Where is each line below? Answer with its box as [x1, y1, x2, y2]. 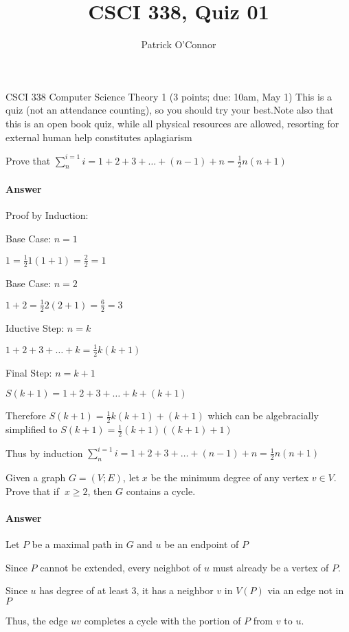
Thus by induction [5, 445, 83, 460]
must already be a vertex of [212, 560, 329, 574]
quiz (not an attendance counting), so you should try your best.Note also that [5, 103, 334, 117]
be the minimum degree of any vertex [150, 470, 309, 485]
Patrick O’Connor [141, 37, 216, 52]
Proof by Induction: [5, 208, 89, 222]
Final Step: [5, 365, 52, 379]
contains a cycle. [126, 483, 196, 498]
